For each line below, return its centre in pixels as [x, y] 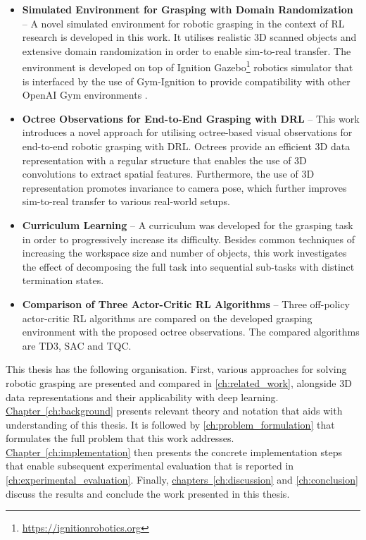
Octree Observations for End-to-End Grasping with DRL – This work [191, 118]
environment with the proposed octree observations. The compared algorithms [191, 332]
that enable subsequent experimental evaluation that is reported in [150, 466]
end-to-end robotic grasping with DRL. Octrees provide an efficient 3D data [186, 146]
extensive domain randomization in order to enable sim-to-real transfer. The [187, 50]
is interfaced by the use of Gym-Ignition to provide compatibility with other [186, 81]
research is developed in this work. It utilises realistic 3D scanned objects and [189, 37]
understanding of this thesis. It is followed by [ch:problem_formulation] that [170, 424]
